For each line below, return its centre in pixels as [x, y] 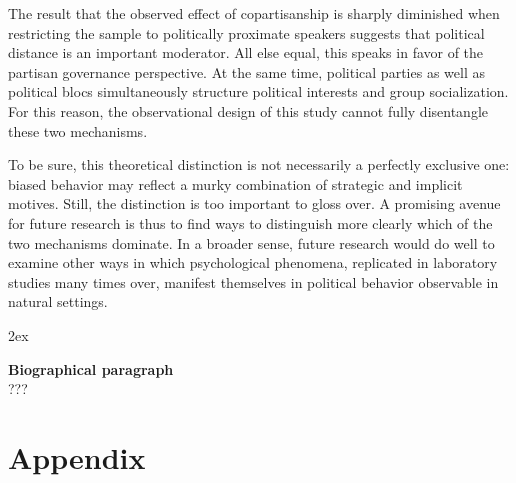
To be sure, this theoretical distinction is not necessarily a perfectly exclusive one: [259, 164]
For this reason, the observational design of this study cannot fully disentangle [248, 110]
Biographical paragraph [91, 368]
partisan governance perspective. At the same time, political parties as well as [246, 71]
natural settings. [58, 301]
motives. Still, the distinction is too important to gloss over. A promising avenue [254, 203]
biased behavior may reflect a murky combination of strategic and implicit [235, 183]
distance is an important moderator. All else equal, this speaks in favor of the [246, 52]
